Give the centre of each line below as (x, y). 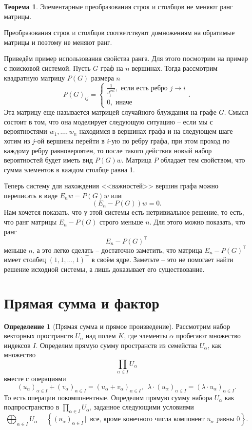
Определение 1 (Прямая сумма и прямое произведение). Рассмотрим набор (117, 326)
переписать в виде (31, 195)
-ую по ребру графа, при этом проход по (169, 140)
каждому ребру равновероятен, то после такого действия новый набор (108, 150)
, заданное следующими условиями (142, 407)
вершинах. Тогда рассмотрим (175, 68)
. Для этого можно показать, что (197, 222)
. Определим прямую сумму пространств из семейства (116, 345)
